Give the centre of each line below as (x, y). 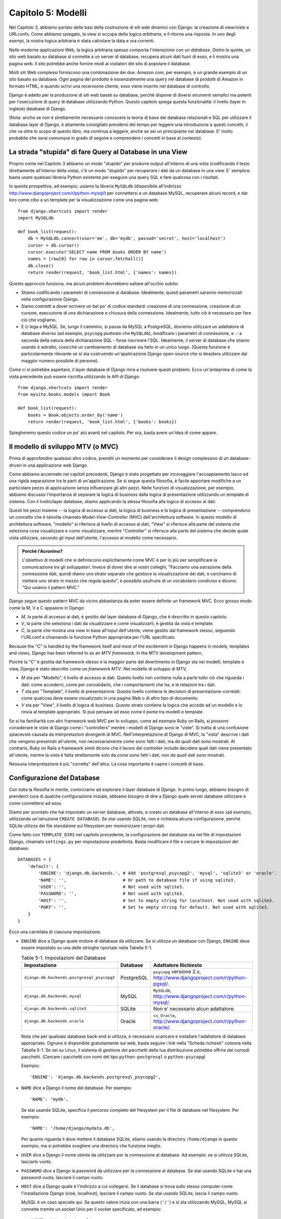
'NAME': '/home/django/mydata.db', (72, 1128)
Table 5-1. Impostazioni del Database (64, 958)
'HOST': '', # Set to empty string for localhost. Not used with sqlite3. (156, 900)
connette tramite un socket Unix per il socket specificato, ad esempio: (91, 1209)
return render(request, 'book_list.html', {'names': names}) (102, 273)
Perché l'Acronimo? (42, 551)
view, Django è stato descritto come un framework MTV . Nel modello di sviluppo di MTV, (98, 668)
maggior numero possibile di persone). (60, 360)
